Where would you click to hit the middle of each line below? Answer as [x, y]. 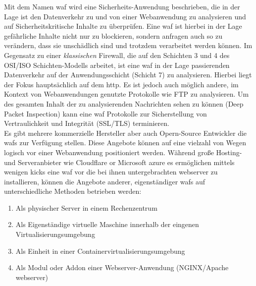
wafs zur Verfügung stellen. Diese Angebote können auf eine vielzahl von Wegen [125, 143]
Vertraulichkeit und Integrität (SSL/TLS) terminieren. [87, 123]
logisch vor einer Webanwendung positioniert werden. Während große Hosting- [123, 152]
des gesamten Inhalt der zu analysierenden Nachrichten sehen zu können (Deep [124, 103]
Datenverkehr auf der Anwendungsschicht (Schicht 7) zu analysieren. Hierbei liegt [128, 75]
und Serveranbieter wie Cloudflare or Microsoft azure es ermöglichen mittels [119, 162]
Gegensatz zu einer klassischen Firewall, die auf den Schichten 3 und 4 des [117, 55]
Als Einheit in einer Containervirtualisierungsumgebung [100, 251]
